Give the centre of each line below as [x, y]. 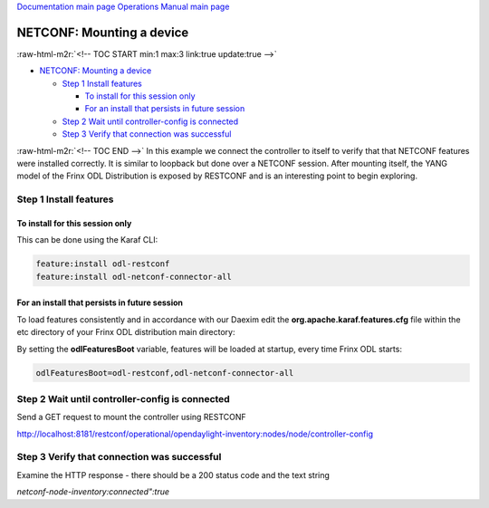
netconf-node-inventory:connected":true [93, 492]
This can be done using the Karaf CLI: [87, 240]
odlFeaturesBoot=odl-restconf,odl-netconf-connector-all [165, 373]
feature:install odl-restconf [103, 264]
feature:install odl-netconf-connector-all [134, 277]
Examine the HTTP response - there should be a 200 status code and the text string [173, 474]
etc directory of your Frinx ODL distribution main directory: [126, 332]
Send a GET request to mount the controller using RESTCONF [131, 417]
